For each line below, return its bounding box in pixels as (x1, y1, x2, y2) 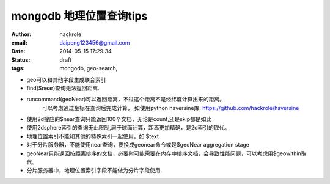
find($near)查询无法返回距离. (26, 84, 100, 92)
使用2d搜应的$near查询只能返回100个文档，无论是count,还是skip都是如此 (26, 116, 212, 123)
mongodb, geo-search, (59, 65, 118, 72)
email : (11, 39, 28, 46)
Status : (11, 56, 31, 64)
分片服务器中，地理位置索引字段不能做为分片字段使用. (26, 167, 163, 174)
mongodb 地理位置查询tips (11, 9, 148, 23)
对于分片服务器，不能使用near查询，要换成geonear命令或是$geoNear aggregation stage (26, 141, 250, 149)
